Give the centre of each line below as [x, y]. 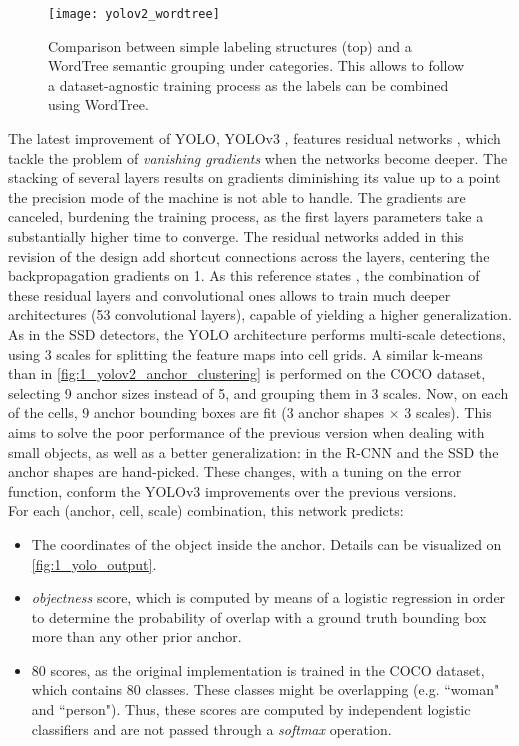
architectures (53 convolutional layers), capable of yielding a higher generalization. [260, 314]
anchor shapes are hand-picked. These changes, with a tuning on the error [235, 471]
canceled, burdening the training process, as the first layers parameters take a [246, 216]
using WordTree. [98, 104]
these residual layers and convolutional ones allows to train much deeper [229, 294]
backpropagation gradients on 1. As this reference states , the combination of [244, 275]
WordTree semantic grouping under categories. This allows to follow [256, 65]
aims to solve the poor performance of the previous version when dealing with [246, 431]
